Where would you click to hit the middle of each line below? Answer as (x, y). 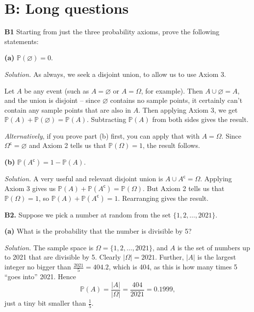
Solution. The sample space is (49, 247)
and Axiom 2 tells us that (68, 145)
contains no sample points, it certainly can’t (176, 100)
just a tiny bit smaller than (45, 303)
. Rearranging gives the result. (163, 198)
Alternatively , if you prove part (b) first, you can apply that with (102, 135)
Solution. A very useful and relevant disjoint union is (84, 179)
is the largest (217, 257)
